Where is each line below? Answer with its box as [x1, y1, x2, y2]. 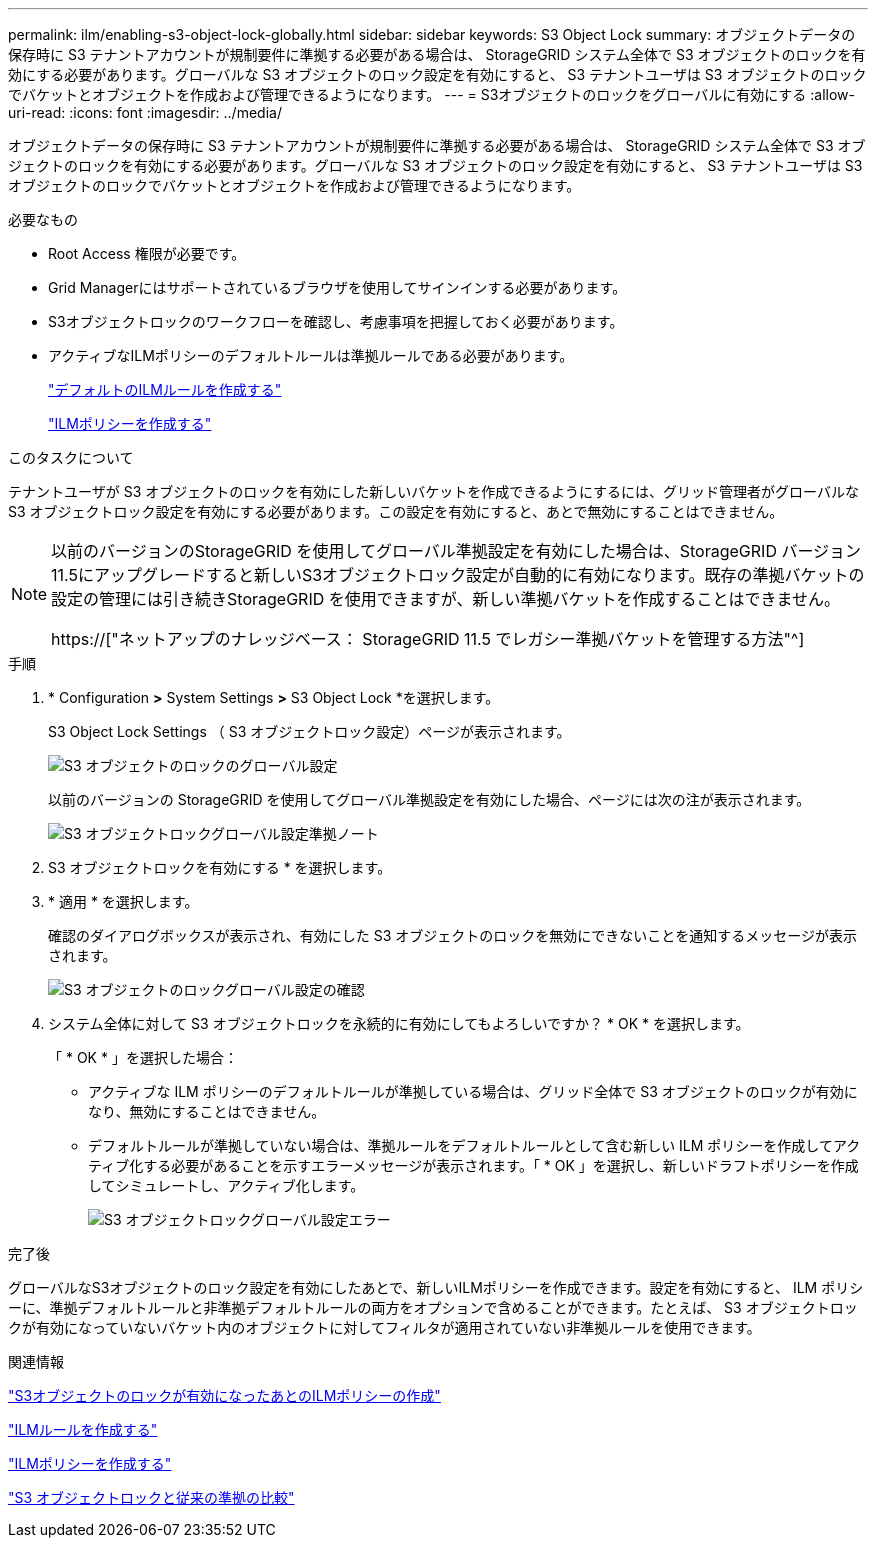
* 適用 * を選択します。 [48, 893, 199, 910]
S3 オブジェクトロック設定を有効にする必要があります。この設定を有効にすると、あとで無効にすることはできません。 [8, 503, 784, 520]
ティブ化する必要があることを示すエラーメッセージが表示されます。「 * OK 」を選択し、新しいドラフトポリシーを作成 [88, 1157, 859, 1174]
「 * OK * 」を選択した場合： [48, 1049, 238, 1066]
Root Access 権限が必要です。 [48, 245, 246, 262]
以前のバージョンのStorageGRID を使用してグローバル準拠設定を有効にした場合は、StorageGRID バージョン [51, 541, 862, 561]
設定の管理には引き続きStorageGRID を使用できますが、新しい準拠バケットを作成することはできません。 [51, 589, 840, 609]
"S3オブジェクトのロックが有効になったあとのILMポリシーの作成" [8, 1387, 441, 1404]
